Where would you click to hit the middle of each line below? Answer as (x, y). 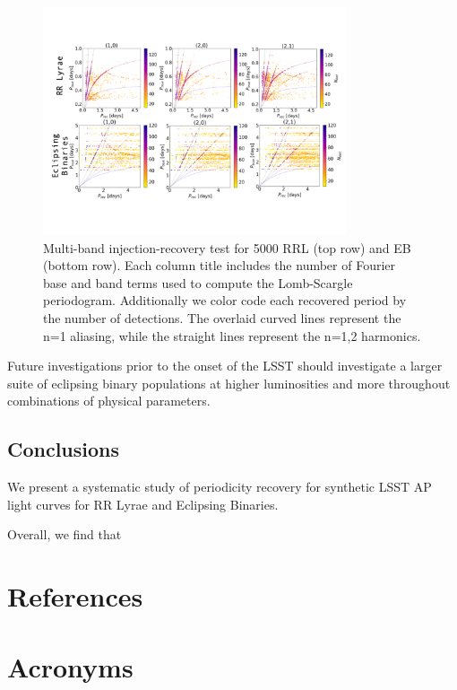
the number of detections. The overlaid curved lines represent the (222, 318)
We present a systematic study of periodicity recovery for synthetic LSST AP (220, 487)
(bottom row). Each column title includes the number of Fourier (220, 265)
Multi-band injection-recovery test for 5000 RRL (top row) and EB (227, 247)
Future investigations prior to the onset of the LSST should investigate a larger (225, 366)
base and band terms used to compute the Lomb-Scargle (198, 282)
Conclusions (64, 449)
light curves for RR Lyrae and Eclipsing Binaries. (143, 504)
